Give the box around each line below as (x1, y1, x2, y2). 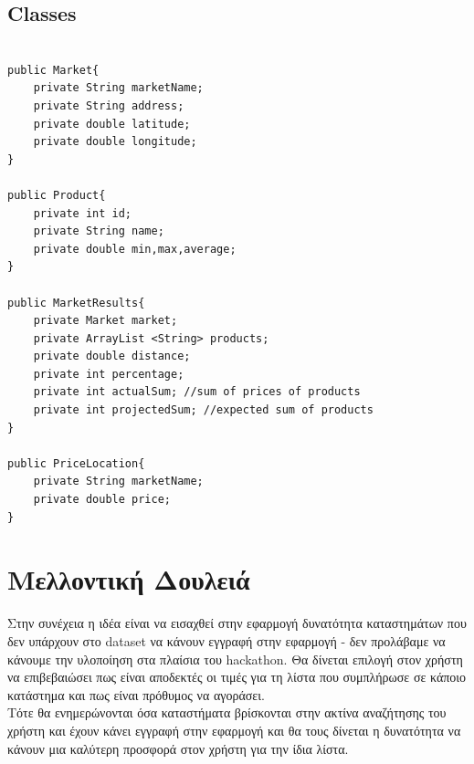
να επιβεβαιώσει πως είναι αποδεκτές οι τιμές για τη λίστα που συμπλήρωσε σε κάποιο (7, 667, 467, 686)
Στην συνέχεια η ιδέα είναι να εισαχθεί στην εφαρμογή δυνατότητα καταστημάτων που (7, 613, 467, 633)
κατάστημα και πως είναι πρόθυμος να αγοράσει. (7, 685, 265, 704)
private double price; (33, 493, 171, 507)
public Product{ (7, 188, 106, 202)
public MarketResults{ (7, 296, 145, 309)
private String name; (33, 225, 164, 238)
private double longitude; (33, 135, 197, 149)
